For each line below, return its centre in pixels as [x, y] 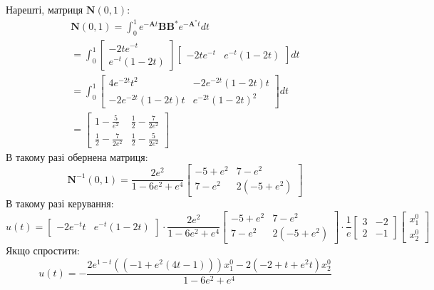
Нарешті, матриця [45, 9]
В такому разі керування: [60, 203]
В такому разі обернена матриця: [77, 156]
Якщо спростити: [43, 250]
